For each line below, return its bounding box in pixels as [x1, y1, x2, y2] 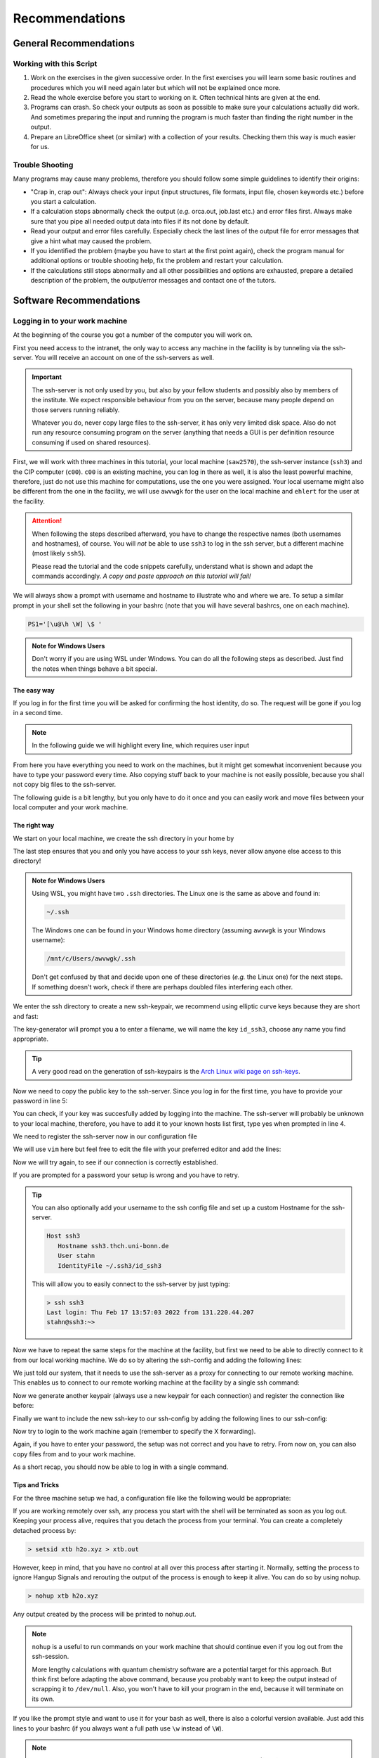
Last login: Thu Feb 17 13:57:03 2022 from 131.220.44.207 [46, 1308, 254, 1316]
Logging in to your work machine [13, 316, 128, 326]
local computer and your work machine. [13, 803, 128, 811]
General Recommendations [13, 37, 135, 49]
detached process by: [13, 1526, 77, 1534]
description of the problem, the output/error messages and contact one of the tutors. [30, 276, 277, 285]
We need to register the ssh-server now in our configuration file [13, 1132, 198, 1141]
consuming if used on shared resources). [32, 438, 151, 447]
